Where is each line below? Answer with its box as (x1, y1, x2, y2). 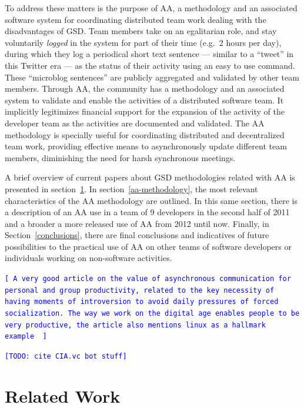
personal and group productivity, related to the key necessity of (5, 286, 275, 295)
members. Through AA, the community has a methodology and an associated (5, 82, 285, 95)
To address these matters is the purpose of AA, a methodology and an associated (5, 2, 298, 14)
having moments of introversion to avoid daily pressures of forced (5, 297, 279, 306)
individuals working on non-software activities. (5, 252, 172, 264)
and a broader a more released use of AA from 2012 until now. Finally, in (5, 217, 269, 229)
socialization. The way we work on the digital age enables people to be (5, 309, 300, 318)
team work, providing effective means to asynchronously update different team (5, 140, 287, 152)
